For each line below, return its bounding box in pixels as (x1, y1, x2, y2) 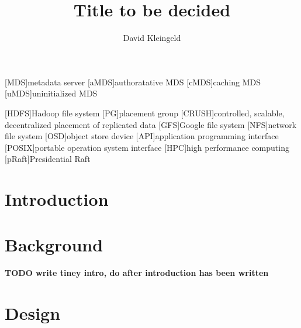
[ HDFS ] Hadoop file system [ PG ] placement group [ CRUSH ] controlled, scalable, (5, 106, 285, 119)
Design (5, 301, 61, 325)
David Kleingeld (123, 32, 181, 44)
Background (5, 233, 103, 257)
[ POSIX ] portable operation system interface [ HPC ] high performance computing (5, 141, 289, 153)
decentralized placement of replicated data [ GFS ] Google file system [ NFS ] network (5, 118, 297, 130)
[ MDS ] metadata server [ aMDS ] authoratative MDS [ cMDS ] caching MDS (5, 75, 261, 88)
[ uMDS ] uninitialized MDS (5, 87, 98, 99)
